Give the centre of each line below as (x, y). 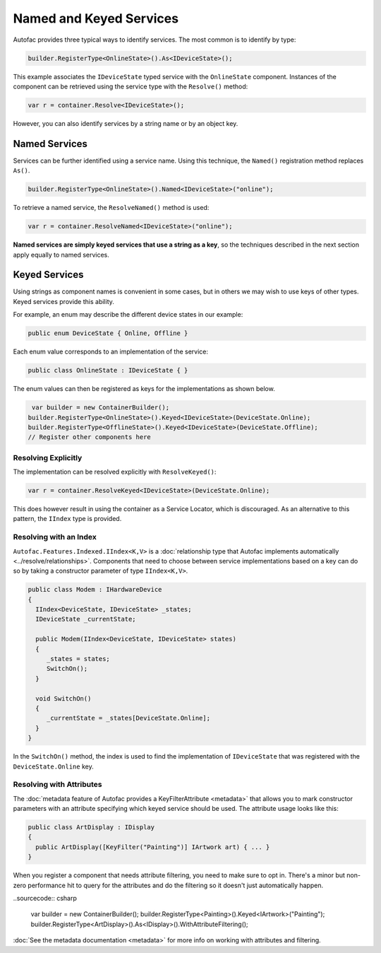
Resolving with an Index (55, 537)
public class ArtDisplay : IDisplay (91, 828)
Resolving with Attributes (58, 785)
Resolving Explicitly (48, 457)
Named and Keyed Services (96, 18)
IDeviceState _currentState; (86, 619)
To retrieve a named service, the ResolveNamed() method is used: (111, 208)
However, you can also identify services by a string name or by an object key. (126, 123)
